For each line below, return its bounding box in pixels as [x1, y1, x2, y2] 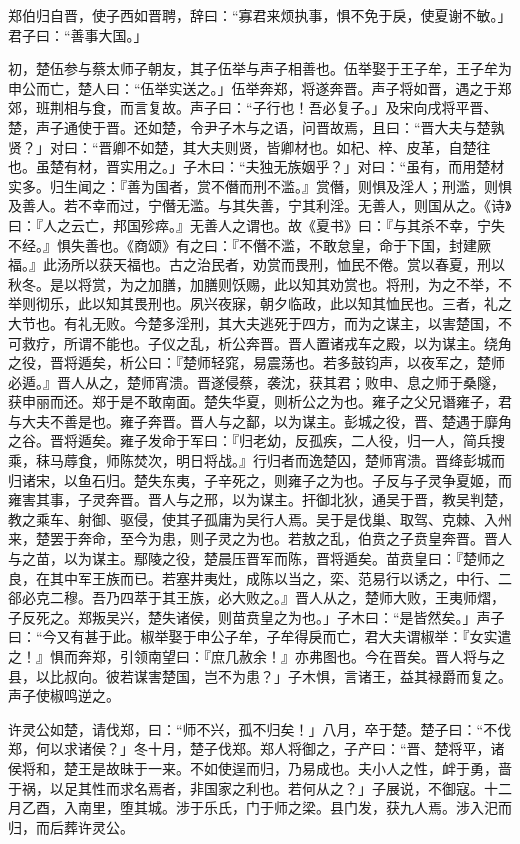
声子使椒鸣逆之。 [8, 685, 120, 706]
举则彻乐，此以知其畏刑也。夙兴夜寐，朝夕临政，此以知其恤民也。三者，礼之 [8, 293, 512, 314]
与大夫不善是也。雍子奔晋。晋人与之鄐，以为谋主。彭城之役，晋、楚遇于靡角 [8, 410, 512, 431]
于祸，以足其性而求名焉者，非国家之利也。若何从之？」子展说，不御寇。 [8, 777, 484, 798]
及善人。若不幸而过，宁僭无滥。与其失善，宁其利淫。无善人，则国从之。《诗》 [8, 195, 512, 216]
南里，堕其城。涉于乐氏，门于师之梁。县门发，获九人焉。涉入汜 [77, 797, 498, 818]
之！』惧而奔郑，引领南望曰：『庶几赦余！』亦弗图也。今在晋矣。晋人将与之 [8, 646, 505, 666]
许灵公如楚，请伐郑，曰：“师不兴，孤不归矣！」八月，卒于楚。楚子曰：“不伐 [8, 718, 512, 739]
